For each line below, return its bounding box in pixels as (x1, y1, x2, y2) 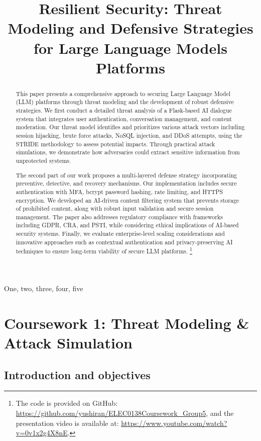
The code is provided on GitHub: (16, 398, 118, 408)
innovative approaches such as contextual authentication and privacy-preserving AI (16, 237, 233, 246)
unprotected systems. (16, 156, 71, 164)
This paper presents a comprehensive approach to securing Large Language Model (16, 89, 231, 98)
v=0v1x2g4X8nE (16, 427, 68, 438)
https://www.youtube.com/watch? (121, 417, 227, 428)
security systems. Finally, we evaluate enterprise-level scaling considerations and (16, 229, 225, 238)
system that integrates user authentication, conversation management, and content (16, 114, 232, 123)
